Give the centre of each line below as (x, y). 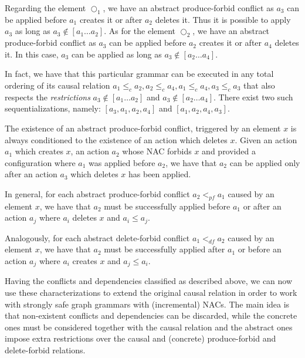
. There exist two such (253, 97)
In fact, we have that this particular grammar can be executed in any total (139, 74)
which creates (39, 151)
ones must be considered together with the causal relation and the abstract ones (149, 327)
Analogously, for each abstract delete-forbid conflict (97, 237)
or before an (260, 249)
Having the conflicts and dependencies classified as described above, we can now (149, 281)
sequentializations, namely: (53, 108)
